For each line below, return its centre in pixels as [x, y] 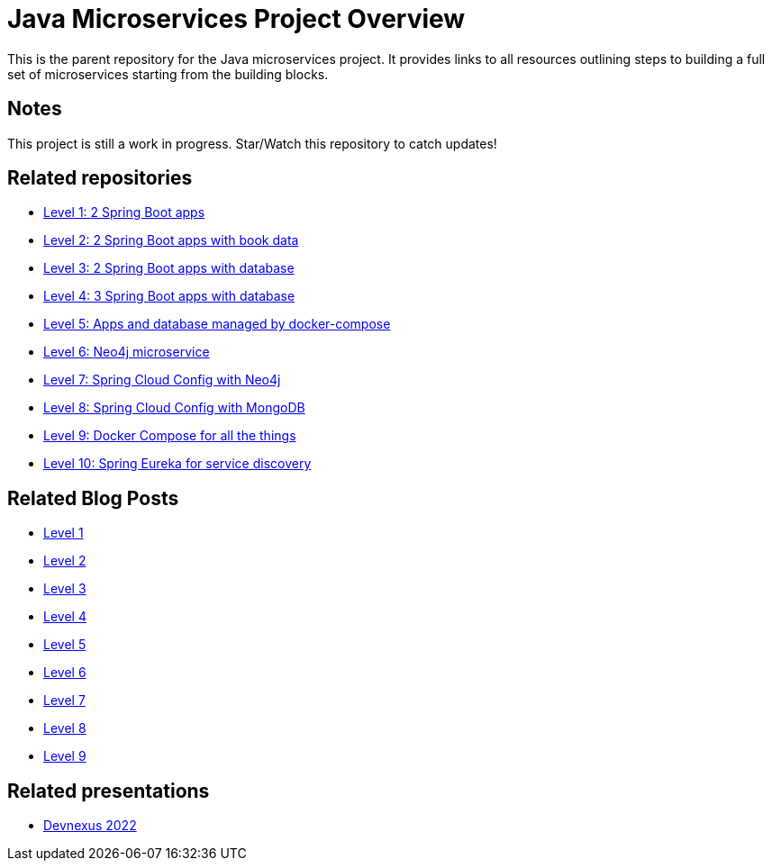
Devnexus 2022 [90, 826]
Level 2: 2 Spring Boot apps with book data [171, 240]
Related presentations [109, 791]
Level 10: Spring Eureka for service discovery [177, 464]
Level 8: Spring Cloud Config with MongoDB [174, 408]
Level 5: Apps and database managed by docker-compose [217, 324]
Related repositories [100, 178]
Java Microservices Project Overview [236, 19]
